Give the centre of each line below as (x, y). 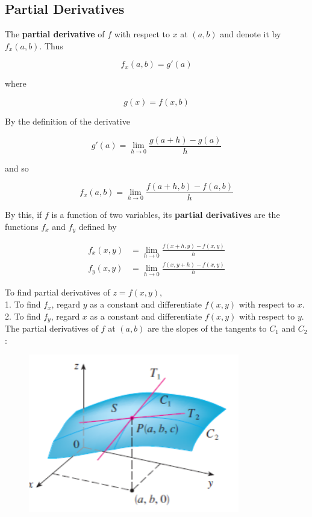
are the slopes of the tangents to (207, 328)
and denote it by (251, 34)
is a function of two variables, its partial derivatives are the (166, 215)
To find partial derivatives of (58, 292)
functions (22, 226)
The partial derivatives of (51, 328)
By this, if (23, 215)
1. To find (23, 304)
